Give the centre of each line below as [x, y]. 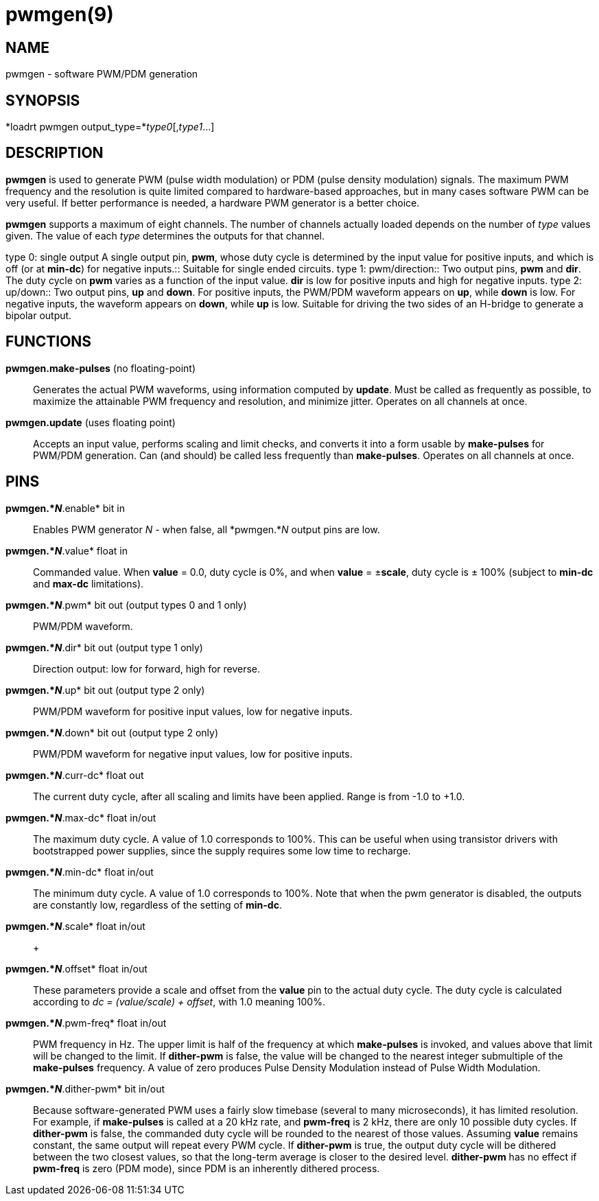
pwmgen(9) [60, 14]
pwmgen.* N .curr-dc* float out [75, 775]
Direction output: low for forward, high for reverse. [147, 668]
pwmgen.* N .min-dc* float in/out [80, 872]
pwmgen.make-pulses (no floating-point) [101, 368]
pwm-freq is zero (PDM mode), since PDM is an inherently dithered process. [207, 1168]
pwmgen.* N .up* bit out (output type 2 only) [105, 690]
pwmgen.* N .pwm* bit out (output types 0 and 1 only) [126, 605]
